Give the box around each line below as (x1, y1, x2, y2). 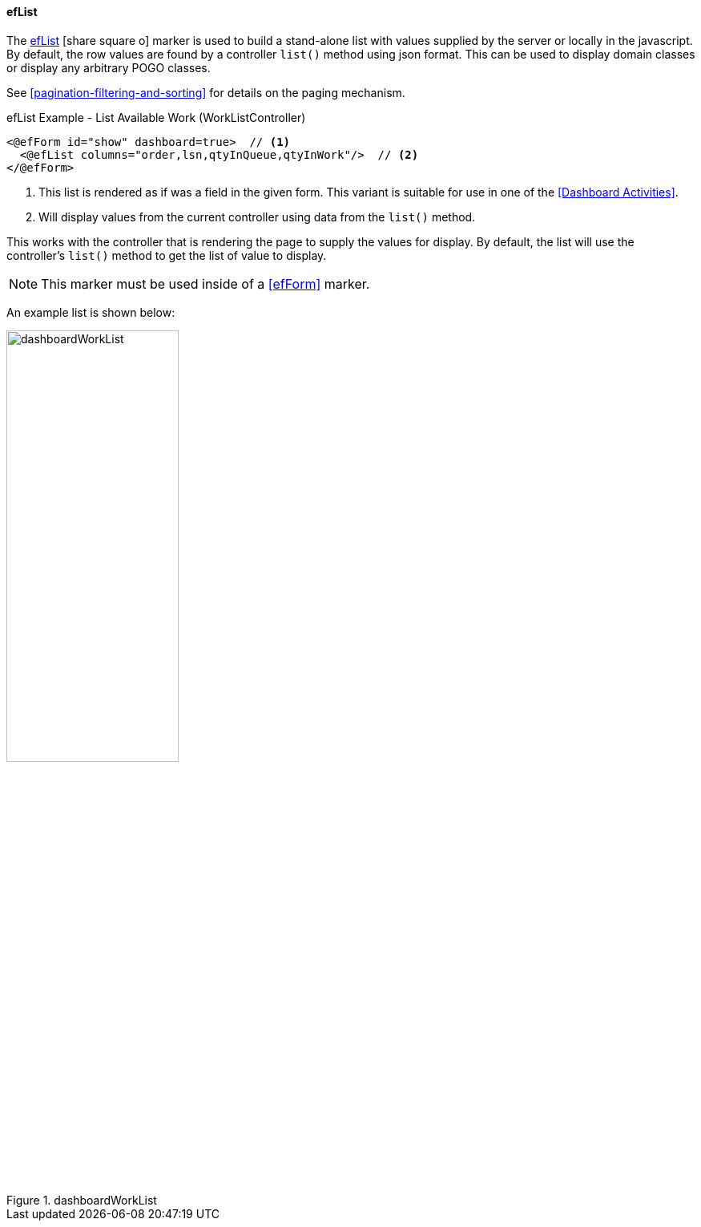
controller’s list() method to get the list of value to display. (6, 248, 327, 262)
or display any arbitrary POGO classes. (6, 60, 211, 75)
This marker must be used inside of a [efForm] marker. (41, 275, 370, 292)
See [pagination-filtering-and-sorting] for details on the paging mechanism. (6, 85, 405, 99)
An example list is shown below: (6, 305, 175, 319)
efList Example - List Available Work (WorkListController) (6, 110, 306, 124)
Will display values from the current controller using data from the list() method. (38, 209, 476, 224)
